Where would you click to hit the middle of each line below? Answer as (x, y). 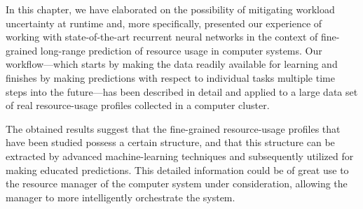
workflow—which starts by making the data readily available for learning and (172, 64)
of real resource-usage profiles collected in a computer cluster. (138, 105)
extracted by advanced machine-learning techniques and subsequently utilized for (180, 156)
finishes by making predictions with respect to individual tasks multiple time (170, 77)
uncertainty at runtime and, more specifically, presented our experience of (164, 23)
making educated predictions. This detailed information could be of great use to (177, 170)
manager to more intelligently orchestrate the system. (121, 197)
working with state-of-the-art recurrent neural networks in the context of (162, 37)
